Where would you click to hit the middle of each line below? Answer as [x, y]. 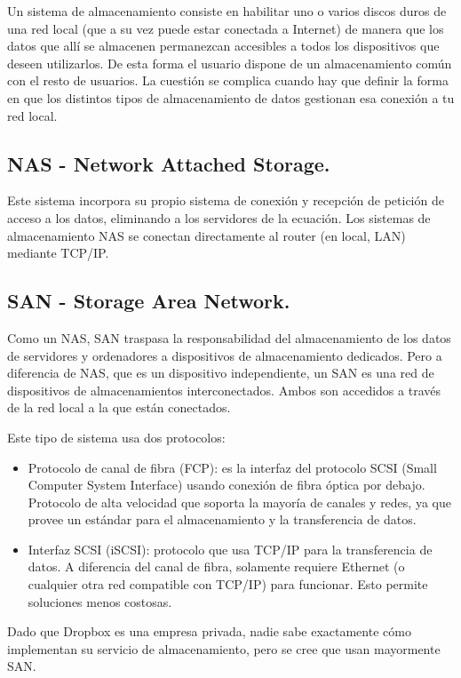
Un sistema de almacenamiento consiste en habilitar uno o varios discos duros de [227, 11]
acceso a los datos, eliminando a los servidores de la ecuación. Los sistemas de [219, 217]
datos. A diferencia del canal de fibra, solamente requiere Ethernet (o [216, 566]
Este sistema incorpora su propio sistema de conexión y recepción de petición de [226, 200]
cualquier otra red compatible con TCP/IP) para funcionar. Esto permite [228, 584]
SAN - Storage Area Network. [149, 301]
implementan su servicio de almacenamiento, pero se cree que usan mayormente [224, 648]
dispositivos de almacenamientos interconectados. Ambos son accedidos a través [224, 390]
